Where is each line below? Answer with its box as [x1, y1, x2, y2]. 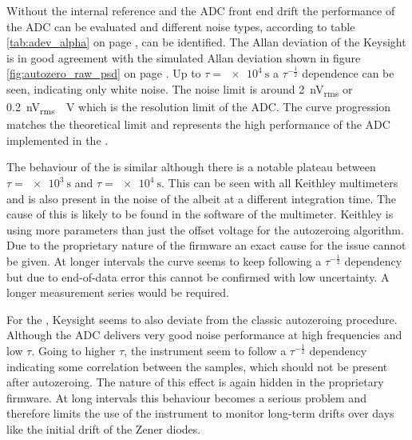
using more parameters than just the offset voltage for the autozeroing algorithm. [6, 221, 404, 238]
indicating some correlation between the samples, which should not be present [6, 358, 388, 374]
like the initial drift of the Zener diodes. [6, 420, 201, 437]
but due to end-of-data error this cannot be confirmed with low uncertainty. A [6, 268, 390, 285]
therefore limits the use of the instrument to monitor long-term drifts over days [6, 405, 394, 422]
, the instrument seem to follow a [124, 342, 287, 358]
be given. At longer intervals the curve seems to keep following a [6, 252, 322, 269]
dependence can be [302, 65, 394, 82]
